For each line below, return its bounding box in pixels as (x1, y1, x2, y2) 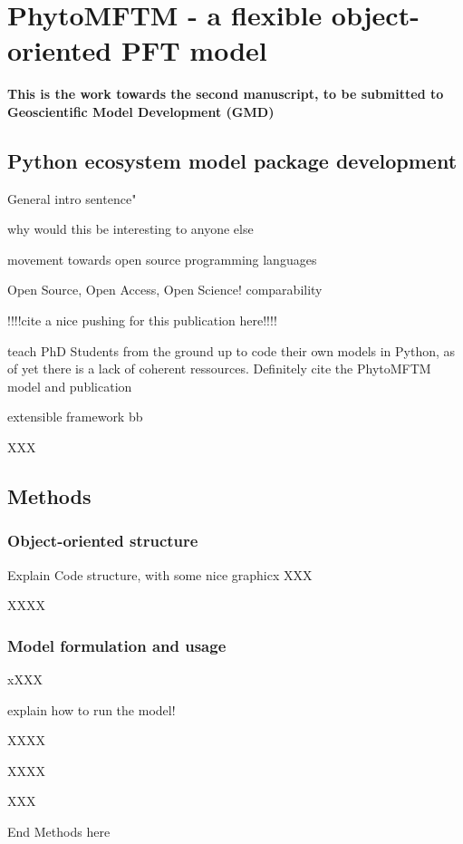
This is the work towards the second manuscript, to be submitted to (7, 84, 444, 103)
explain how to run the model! (7, 700, 176, 719)
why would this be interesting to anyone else (7, 219, 254, 238)
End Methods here (7, 822, 111, 841)
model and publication (7, 376, 132, 395)
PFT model (121, 32, 267, 69)
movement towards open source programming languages (7, 249, 317, 268)
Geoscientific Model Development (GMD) (7, 102, 275, 121)
